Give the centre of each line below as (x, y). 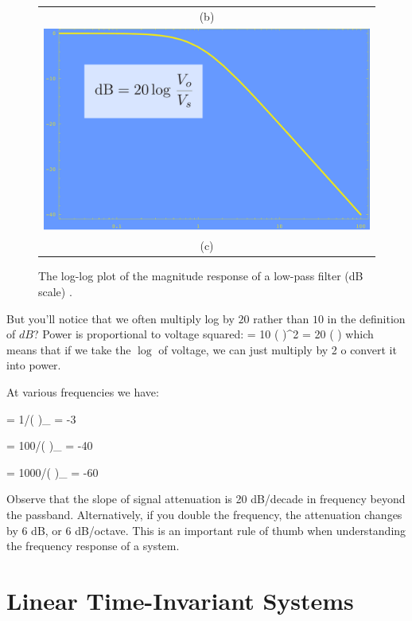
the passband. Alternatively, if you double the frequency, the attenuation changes (204, 514)
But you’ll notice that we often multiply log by (120, 318)
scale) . (55, 291)
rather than (281, 318)
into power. (34, 365)
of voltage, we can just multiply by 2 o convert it (278, 349)
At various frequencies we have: (83, 391)
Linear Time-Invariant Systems (180, 600)
